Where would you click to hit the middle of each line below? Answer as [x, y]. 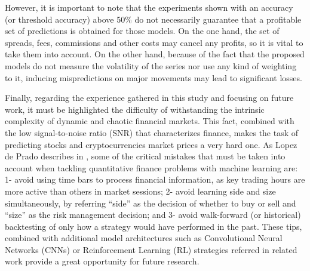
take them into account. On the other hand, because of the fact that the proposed [155, 54]
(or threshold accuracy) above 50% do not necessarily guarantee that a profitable [153, 19]
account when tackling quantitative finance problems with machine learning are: [151, 167]
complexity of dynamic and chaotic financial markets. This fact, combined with [150, 121]
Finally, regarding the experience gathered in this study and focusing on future [149, 98]
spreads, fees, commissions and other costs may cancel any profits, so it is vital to [154, 42]
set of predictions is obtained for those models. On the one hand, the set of [142, 31]
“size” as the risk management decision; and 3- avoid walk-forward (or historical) [153, 215]
